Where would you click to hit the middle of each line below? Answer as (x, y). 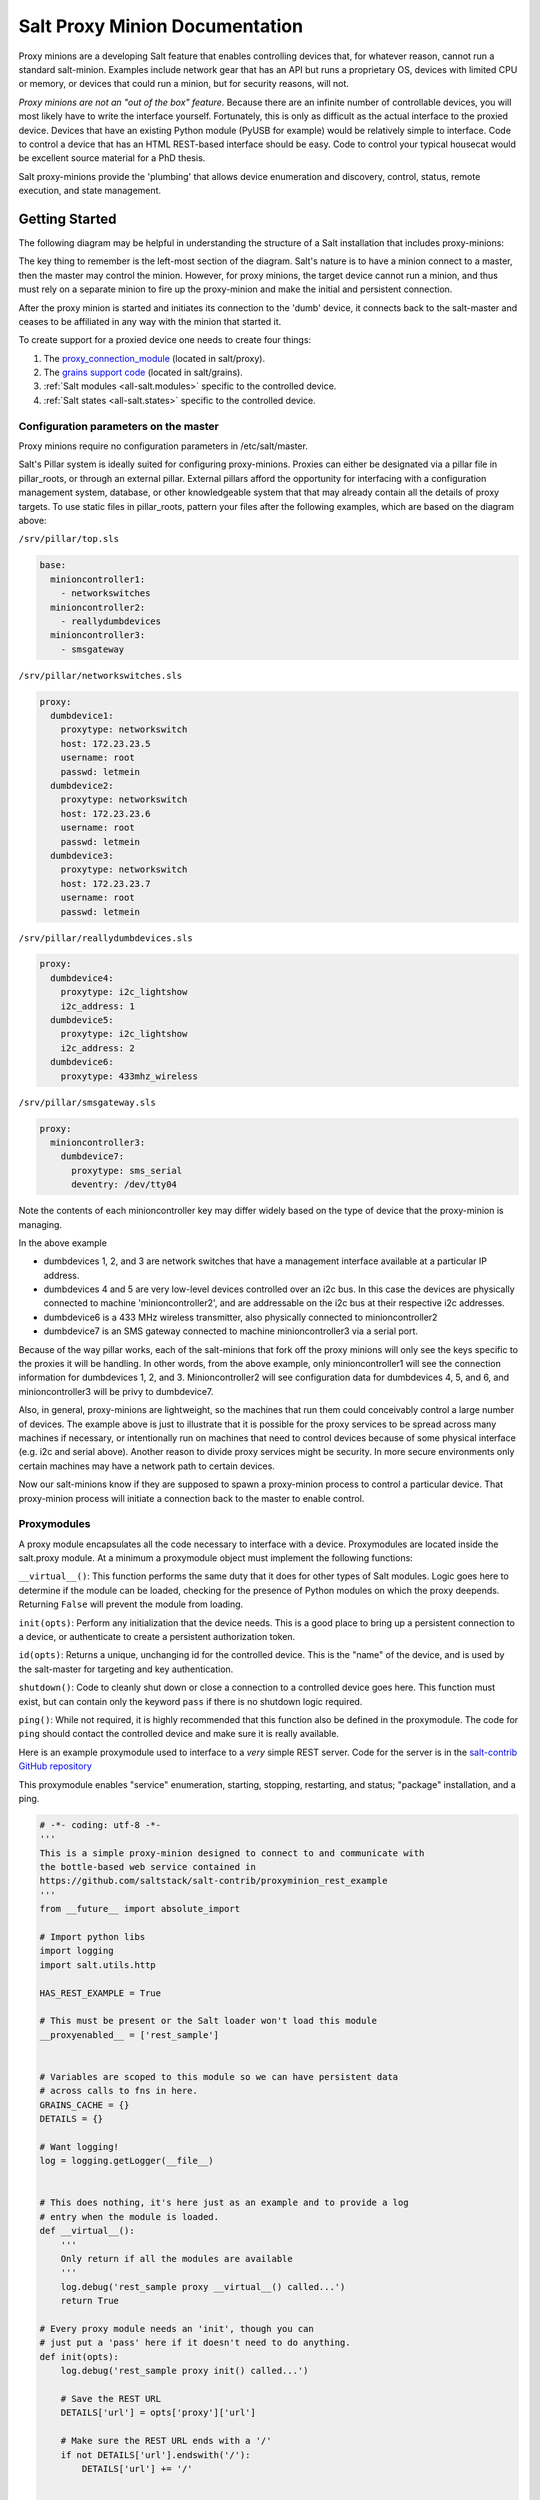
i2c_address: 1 (97, 1006)
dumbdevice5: (82, 1020)
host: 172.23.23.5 (105, 743)
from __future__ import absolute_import (139, 1909)
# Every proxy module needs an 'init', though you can (176, 2328)
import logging (76, 1951)
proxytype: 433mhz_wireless (129, 1076)
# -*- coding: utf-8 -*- (100, 1824)
